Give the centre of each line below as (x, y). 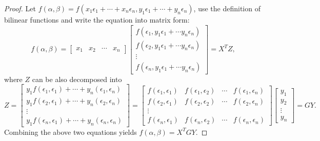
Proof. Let (20, 8)
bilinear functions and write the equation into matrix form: (97, 19)
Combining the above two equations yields (71, 132)
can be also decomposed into (77, 79)
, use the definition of (227, 8)
